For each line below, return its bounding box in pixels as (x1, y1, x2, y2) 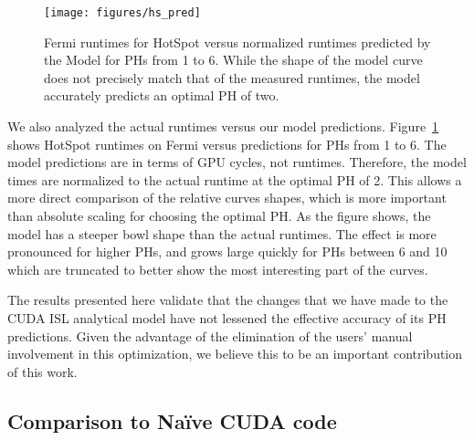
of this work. (7, 361, 78, 381)
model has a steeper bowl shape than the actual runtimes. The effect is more (7, 224, 437, 243)
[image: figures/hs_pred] (44, 6, 201, 19)
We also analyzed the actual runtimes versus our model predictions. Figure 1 (7, 117, 439, 136)
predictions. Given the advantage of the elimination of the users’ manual (7, 326, 413, 345)
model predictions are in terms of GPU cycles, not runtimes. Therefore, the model (7, 152, 467, 172)
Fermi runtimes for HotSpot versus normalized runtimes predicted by (44, 32, 431, 51)
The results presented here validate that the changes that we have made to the (7, 290, 448, 309)
